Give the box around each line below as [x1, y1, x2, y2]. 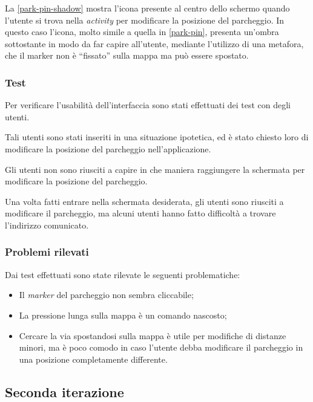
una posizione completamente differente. [19, 352, 168, 365]
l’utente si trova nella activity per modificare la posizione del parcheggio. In [5, 13, 285, 26]
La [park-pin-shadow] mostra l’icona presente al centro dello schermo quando [5, 2, 290, 14]
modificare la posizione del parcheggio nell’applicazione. [5, 142, 211, 155]
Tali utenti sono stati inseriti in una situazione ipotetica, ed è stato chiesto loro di [5, 131, 309, 143]
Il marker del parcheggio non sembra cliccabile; [19, 288, 194, 301]
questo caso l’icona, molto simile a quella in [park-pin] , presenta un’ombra [5, 25, 279, 38]
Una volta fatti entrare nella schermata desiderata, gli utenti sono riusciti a [5, 195, 284, 207]
